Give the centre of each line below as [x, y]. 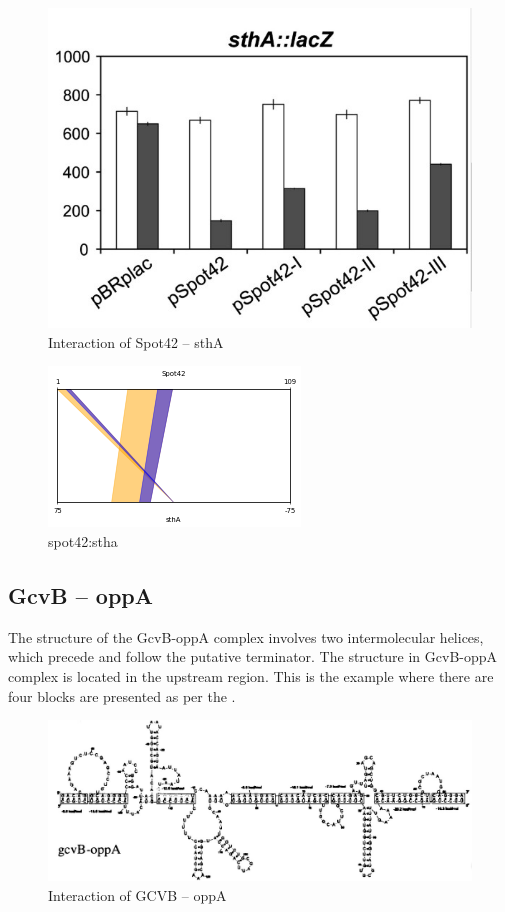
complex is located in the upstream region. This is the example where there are [251, 675]
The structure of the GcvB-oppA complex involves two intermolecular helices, [246, 636]
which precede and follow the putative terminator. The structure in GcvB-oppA [253, 656]
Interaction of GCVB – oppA [137, 894]
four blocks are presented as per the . [122, 695]
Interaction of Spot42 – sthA [136, 341]
